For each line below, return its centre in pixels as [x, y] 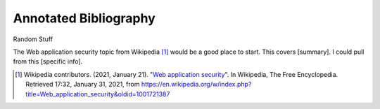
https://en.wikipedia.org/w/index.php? [196, 85]
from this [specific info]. [48, 61]
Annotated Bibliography [84, 18]
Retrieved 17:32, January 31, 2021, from [83, 85]
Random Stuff [33, 39]
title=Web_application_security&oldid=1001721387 [98, 94]
